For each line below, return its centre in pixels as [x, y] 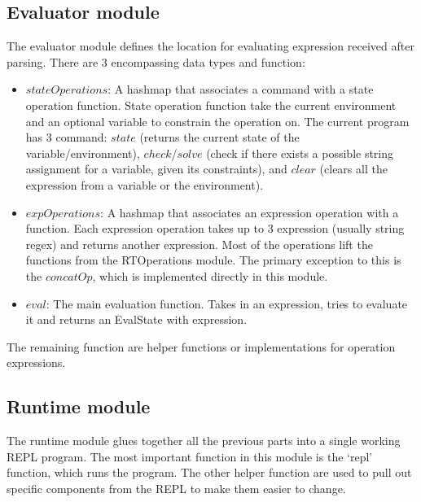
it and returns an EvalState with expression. [136, 319]
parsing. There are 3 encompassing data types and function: [156, 61]
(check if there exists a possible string [300, 153]
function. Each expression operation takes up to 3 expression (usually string [215, 228]
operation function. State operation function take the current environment [211, 105]
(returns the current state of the [219, 137]
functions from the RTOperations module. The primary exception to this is [213, 260]
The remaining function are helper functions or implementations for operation [201, 346]
